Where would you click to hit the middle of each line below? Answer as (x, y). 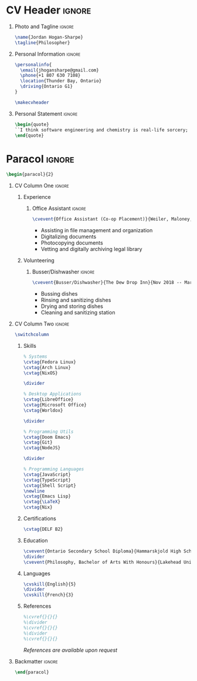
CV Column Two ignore (42, 324)
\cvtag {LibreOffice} (48, 399)
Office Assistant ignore (59, 208)
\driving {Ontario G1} (47, 87)
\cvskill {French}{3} (48, 595)
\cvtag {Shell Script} (50, 485)
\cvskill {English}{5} (50, 584)
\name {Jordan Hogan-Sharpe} (49, 37)
